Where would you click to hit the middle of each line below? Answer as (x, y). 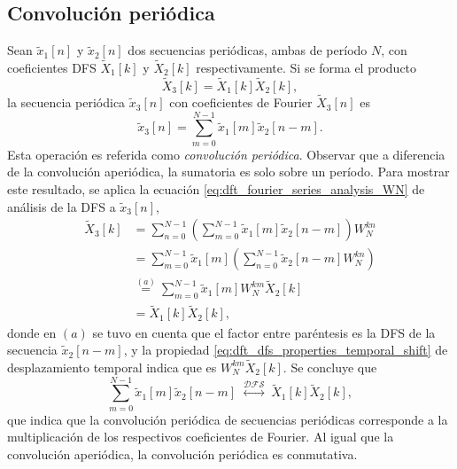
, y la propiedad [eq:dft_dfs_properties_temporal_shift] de (286, 350)
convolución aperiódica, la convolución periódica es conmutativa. (182, 453)
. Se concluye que (330, 367)
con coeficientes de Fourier (241, 102)
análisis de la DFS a (62, 206)
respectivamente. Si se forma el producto (306, 68)
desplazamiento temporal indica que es (112, 367)
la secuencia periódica (66, 102)
